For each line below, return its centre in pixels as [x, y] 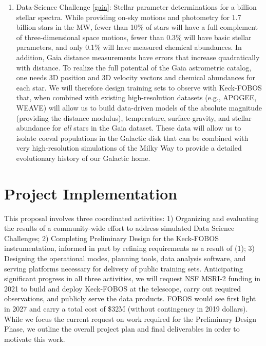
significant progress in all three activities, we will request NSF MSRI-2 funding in [132, 278]
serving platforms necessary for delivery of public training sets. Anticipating [124, 268]
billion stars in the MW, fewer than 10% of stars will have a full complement [137, 27]
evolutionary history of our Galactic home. [83, 158]
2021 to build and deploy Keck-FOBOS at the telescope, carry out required [123, 288]
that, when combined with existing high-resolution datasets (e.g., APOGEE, [136, 97]
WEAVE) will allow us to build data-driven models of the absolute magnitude [139, 107]
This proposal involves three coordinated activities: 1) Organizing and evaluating [131, 218]
